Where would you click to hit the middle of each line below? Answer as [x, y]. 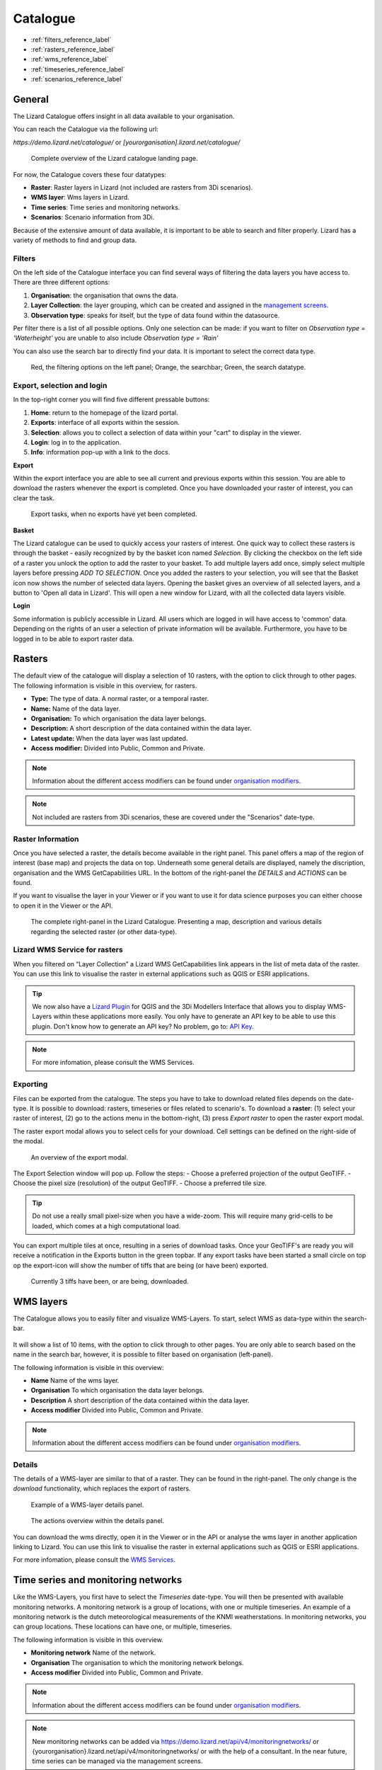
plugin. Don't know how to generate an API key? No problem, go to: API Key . [143, 1026]
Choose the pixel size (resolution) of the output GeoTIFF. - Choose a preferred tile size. [140, 1183]
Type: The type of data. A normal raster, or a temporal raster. [120, 699]
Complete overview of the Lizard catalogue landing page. [114, 159]
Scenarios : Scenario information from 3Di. [93, 217]
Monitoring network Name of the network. [93, 1652]
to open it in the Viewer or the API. [63, 906]
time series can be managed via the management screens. [117, 1761]
